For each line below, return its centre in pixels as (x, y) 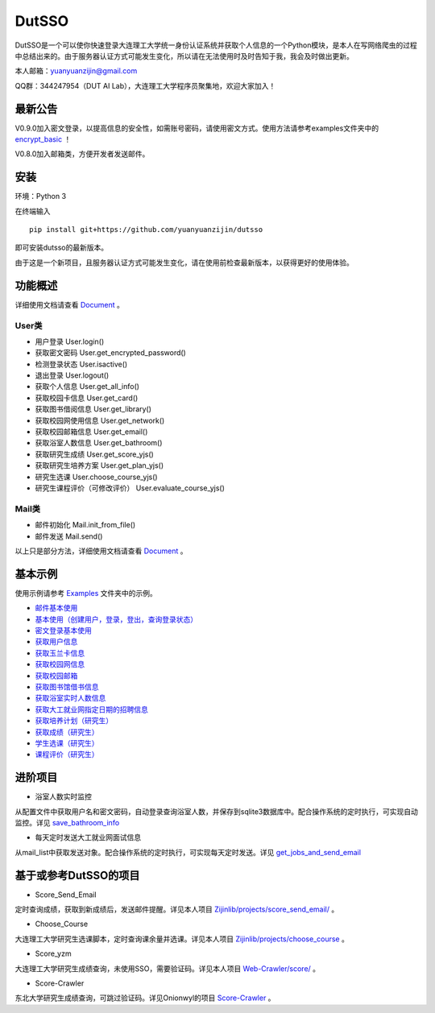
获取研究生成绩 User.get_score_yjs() (95, 454)
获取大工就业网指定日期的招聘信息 (91, 709)
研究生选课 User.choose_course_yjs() (96, 477)
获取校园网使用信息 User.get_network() (100, 420)
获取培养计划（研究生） (74, 721)
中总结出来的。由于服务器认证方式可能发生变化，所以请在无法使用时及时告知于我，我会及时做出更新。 (184, 56)
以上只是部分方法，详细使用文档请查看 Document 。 (101, 551)
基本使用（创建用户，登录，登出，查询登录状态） (116, 619)
